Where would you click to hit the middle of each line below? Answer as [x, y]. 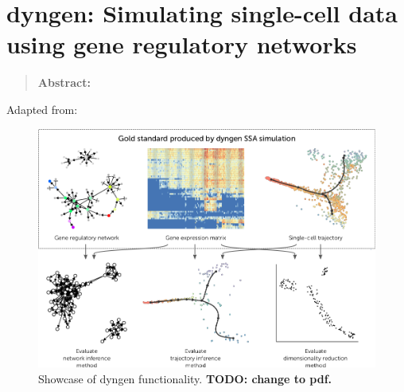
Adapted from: [42, 109]
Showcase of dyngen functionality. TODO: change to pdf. [185, 378]
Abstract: [64, 82]
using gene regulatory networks [182, 44]
